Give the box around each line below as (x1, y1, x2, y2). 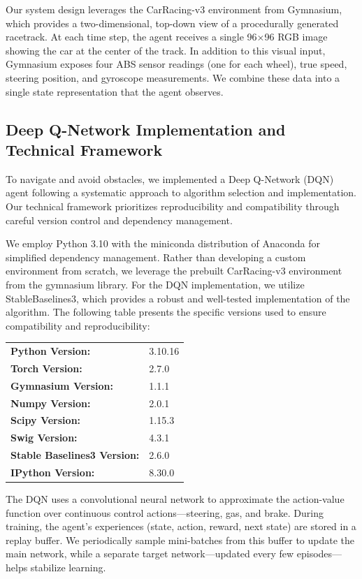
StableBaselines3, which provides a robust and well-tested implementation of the (6, 291, 350, 305)
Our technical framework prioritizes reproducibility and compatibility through (6, 198, 340, 213)
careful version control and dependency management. (6, 212, 233, 227)
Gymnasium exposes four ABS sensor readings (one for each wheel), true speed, (6, 57, 347, 71)
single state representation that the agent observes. (6, 84, 224, 98)
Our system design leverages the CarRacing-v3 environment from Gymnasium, (6, 2, 342, 16)
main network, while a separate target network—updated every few (6, 546, 294, 561)
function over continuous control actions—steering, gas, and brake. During (6, 505, 324, 520)
